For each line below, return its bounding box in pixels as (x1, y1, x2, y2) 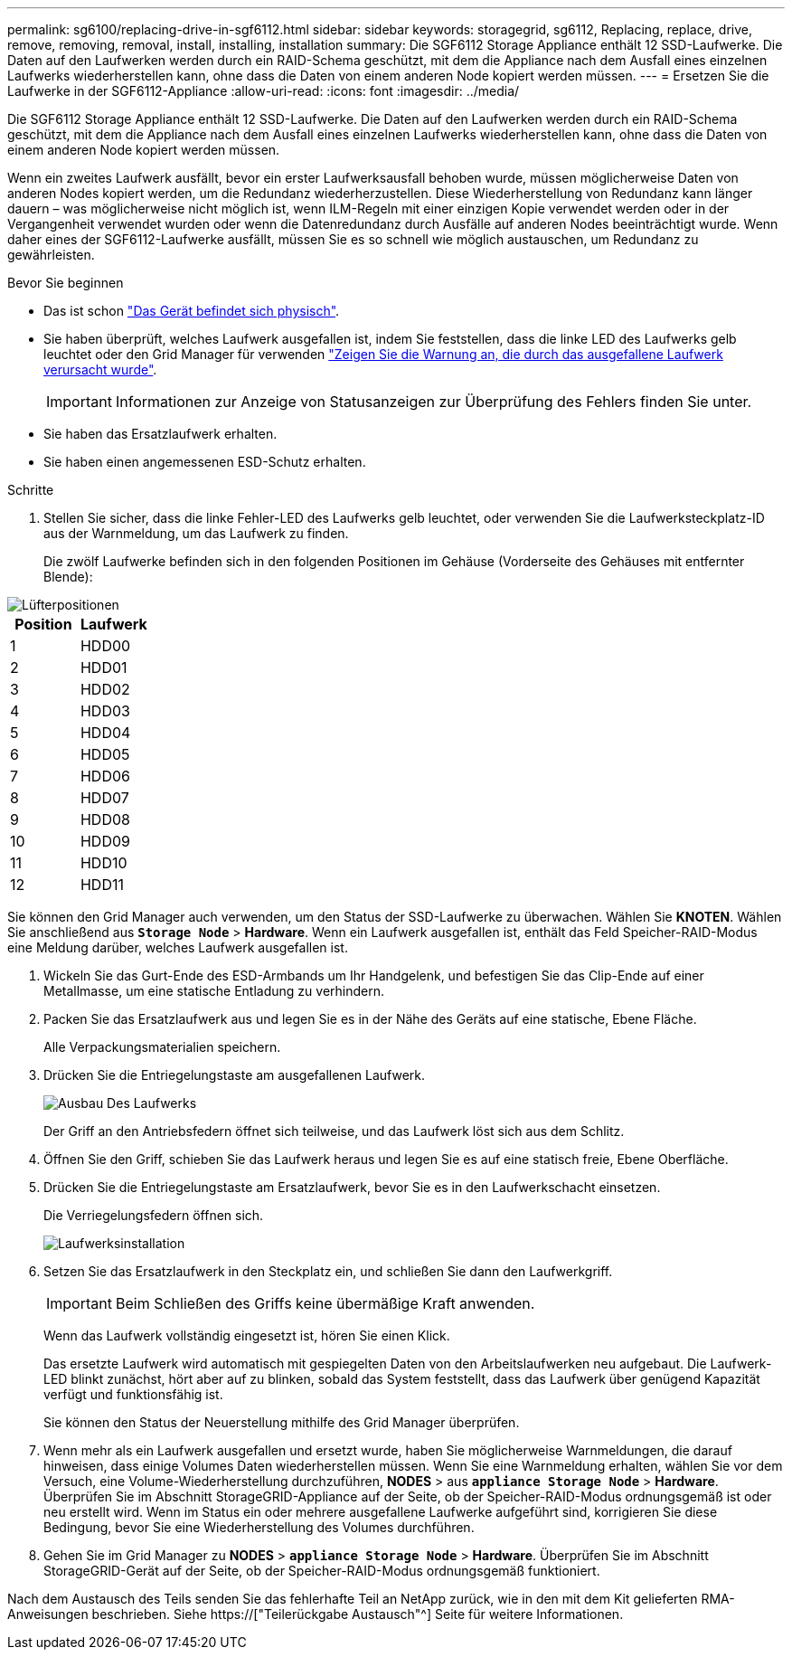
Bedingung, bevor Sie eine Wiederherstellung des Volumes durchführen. (43, 1520, 475, 1535)
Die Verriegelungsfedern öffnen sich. (43, 1207, 264, 1223)
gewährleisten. (7, 247, 95, 262)
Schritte (7, 482, 54, 497)
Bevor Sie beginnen (7, 275, 124, 290)
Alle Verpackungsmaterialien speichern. (43, 1039, 281, 1055)
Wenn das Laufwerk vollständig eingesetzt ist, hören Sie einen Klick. (43, 1328, 450, 1343)
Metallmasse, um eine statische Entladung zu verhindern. (43, 983, 385, 999)
